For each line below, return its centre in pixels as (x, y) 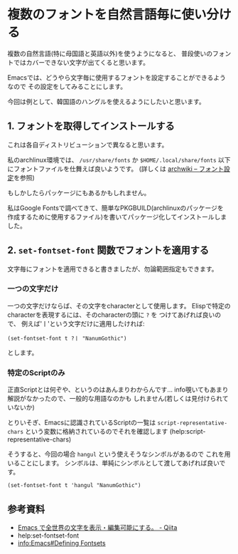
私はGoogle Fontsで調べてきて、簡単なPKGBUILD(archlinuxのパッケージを (115, 208)
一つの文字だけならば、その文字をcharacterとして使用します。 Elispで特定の (119, 305)
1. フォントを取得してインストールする (91, 126)
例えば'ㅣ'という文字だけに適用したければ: (83, 323)
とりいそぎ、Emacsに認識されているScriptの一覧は (82, 423)
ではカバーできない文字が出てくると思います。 (81, 62)
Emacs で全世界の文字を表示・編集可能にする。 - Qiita (97, 527)
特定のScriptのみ (36, 372)
